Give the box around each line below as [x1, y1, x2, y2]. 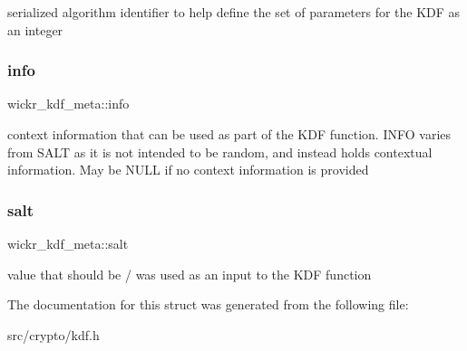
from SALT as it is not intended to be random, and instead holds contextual [7, 142, 433, 161]
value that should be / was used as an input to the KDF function [7, 264, 372, 283]
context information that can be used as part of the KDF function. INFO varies [7, 125, 452, 143]
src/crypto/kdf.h [7, 325, 100, 344]
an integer [7, 20, 63, 39]
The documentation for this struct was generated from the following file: [7, 295, 409, 314]
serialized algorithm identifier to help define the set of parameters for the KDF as [7, 3, 461, 21]
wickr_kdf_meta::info [7, 94, 130, 113]
